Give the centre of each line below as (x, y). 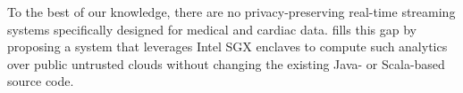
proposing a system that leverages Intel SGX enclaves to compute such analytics (227, 46)
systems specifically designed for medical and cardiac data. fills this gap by (212, 29)
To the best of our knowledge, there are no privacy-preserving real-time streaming (231, 12)
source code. (41, 81)
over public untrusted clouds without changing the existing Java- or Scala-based (226, 63)
